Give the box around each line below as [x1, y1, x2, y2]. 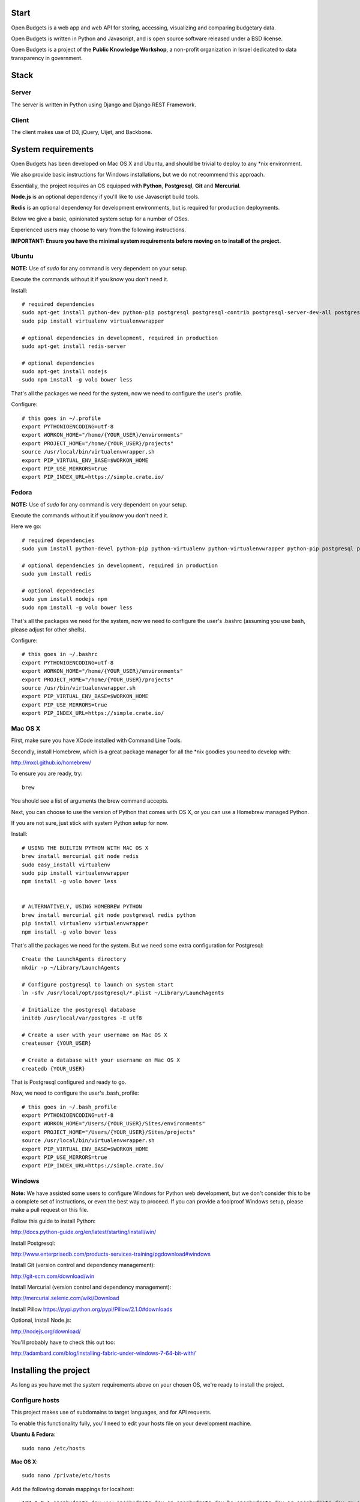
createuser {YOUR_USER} [22, 1040, 92, 1047]
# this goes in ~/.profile [22, 415, 101, 422]
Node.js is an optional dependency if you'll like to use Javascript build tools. [11, 193, 200, 201]
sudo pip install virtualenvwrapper [22, 869, 130, 877]
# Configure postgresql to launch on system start [22, 981, 174, 988]
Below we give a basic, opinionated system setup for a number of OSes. [11, 215, 190, 222]
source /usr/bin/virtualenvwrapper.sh [22, 684, 136, 691]
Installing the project [11, 1366, 90, 1376]
